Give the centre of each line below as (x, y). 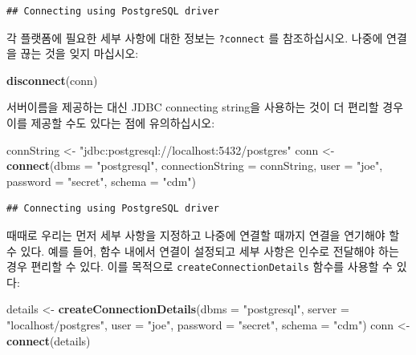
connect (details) (49, 340)
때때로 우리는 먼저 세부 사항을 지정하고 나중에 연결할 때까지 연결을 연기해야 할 (203, 235)
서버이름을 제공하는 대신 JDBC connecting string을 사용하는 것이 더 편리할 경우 (205, 107)
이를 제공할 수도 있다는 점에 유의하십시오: (111, 123)
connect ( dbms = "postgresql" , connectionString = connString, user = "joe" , (195, 165)
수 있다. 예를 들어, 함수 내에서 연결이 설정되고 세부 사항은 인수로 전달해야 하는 (203, 250)
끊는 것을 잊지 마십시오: (80, 53)
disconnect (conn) (52, 80)
